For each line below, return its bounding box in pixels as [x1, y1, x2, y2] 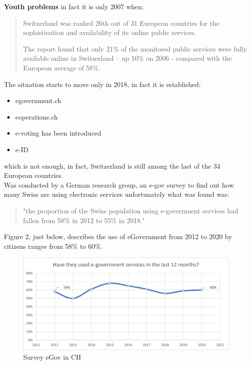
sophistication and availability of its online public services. [23, 27, 196, 37]
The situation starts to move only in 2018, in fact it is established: [4, 79, 201, 89]
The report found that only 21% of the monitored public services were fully [23, 43, 247, 53]
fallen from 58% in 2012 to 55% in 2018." [23, 215, 145, 225]
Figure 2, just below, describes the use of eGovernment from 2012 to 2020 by [4, 231, 232, 242]
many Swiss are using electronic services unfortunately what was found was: [4, 189, 230, 199]
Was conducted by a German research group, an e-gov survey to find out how [4, 179, 234, 190]
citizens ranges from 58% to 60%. [4, 241, 103, 251]
